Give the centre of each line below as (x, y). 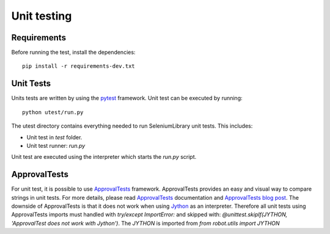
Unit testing (42, 16)
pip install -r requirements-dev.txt (79, 66)
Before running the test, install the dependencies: (73, 53)
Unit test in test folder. (54, 137)
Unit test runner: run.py (56, 145)
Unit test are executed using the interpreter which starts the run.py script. (104, 157)
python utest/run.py (53, 112)
